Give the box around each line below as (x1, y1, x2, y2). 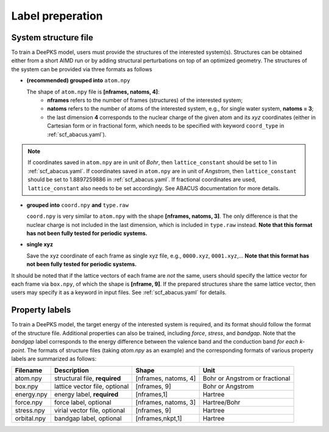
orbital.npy (15, 414, 46, 423)
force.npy (15, 398, 43, 407)
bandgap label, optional (54, 414, 122, 423)
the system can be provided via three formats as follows (11, 65, 152, 73)
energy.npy (15, 391, 48, 399)
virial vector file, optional (54, 406, 125, 415)
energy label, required (54, 391, 119, 399)
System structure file (11, 32, 94, 43)
